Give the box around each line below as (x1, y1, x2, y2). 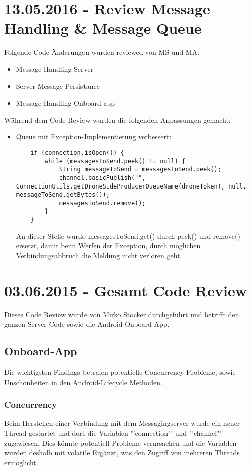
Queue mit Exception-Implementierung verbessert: (16, 131, 172, 142)
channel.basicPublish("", (59, 174, 146, 181)
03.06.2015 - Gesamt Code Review (4, 279, 247, 300)
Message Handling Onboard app (16, 98, 115, 108)
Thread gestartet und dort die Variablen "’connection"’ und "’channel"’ (4, 428, 222, 438)
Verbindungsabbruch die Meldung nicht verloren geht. (16, 250, 182, 260)
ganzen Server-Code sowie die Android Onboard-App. (4, 319, 170, 329)
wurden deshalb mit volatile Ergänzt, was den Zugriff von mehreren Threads (4, 447, 240, 458)
